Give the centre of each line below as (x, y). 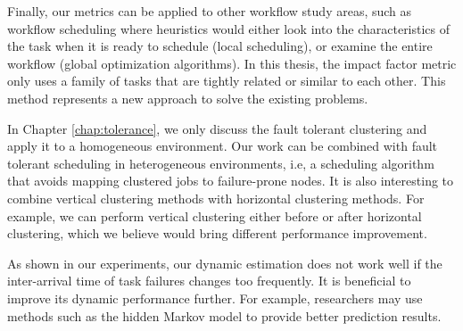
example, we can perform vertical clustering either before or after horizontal (215, 215)
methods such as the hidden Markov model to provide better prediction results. (224, 315)
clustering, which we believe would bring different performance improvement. (217, 233)
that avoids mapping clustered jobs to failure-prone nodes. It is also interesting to (231, 181)
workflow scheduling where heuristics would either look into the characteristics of (229, 28)
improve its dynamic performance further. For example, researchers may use (215, 298)
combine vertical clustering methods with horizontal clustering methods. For (216, 198)
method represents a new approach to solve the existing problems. (188, 98)
